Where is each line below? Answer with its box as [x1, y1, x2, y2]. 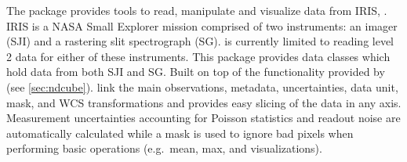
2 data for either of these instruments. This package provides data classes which [6, 48, 391, 64]
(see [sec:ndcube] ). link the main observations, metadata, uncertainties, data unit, [6, 78, 398, 95]
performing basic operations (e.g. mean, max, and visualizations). [6, 140, 322, 157]
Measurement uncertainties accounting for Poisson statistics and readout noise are [6, 110, 401, 126]
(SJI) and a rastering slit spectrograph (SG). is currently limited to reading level [6, 33, 394, 49]
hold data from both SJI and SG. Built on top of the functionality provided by [6, 63, 385, 80]
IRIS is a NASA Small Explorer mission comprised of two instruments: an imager [6, 17, 398, 34]
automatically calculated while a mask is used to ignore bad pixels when [6, 124, 354, 141]
